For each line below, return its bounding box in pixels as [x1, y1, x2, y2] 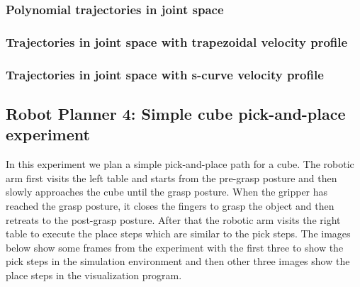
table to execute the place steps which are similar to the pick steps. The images [6, 226, 351, 241]
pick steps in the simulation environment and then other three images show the [6, 254, 350, 269]
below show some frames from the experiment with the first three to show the [6, 240, 344, 254]
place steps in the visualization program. [6, 267, 182, 282]
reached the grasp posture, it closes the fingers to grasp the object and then [6, 198, 334, 213]
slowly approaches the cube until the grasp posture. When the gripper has [6, 184, 328, 199]
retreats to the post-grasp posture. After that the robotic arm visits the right [6, 212, 341, 227]
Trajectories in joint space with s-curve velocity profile [6, 65, 324, 83]
